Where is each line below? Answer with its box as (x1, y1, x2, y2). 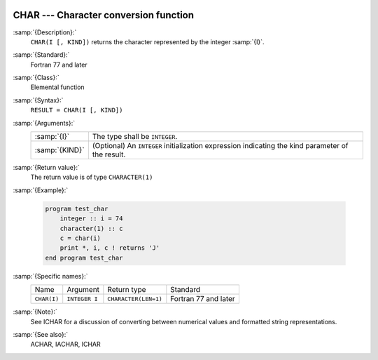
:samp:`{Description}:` (13, 28, 77, 36)
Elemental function (30, 83, 85, 91)
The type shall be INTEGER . (92, 132, 178, 142)
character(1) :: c (59, 225, 123, 232)
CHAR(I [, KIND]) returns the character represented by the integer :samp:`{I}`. (30, 37, 265, 46)
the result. (92, 149, 126, 159)
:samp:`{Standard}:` (13, 51, 70, 59)
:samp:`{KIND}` (34, 145, 85, 155)
